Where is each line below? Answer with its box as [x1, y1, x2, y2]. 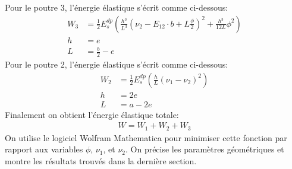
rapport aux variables [5, 143, 83, 155]
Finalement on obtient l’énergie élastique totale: [5, 108, 179, 120]
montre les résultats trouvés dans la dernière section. [5, 154, 197, 167]
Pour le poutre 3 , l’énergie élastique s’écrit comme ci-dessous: [5, 1, 228, 13]
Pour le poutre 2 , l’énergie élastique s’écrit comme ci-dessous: [5, 58, 228, 71]
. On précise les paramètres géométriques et [125, 143, 284, 155]
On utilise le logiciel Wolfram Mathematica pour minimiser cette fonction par [5, 131, 287, 144]
